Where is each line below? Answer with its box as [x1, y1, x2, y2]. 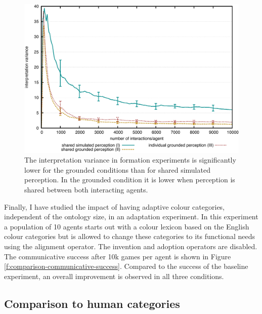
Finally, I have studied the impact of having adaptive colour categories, [4, 201, 225, 212]
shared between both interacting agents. [24, 184, 148, 194]
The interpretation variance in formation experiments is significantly [24, 154, 236, 165]
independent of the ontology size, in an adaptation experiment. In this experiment [4, 211, 258, 222]
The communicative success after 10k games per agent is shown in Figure [4, 251, 231, 261]
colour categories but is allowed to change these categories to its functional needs [4, 231, 255, 242]
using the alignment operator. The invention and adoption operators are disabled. [4, 241, 257, 251]
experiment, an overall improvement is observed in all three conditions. [4, 270, 224, 281]
